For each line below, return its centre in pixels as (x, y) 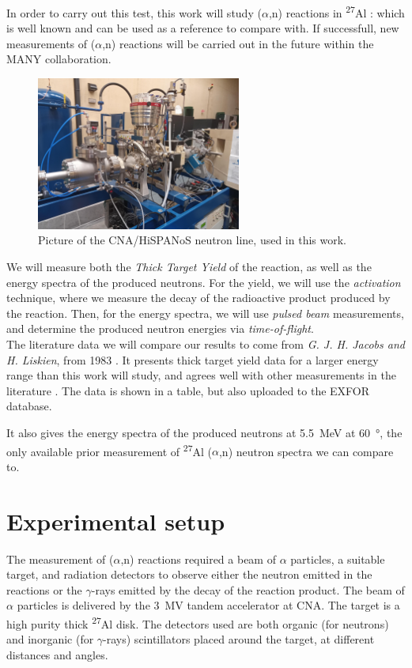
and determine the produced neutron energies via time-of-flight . (160, 328)
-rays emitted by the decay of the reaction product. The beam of (248, 589)
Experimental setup (116, 521)
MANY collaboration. (59, 59)
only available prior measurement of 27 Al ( (109, 450)
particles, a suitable (338, 559)
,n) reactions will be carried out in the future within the (238, 43)
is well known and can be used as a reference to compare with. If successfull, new (203, 28)
